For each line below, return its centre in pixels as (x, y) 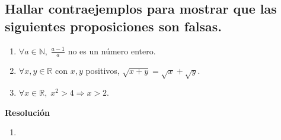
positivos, (103, 71)
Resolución (27, 112)
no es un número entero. (112, 51)
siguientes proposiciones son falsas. (114, 26)
